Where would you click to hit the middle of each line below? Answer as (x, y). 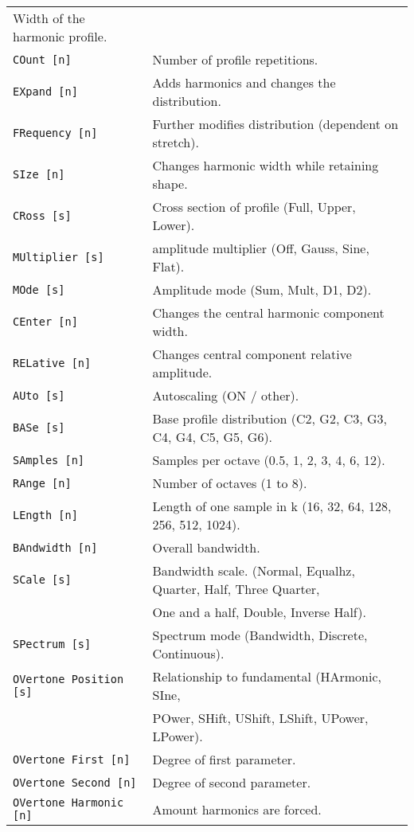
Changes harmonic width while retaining (266, 165)
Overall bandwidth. (206, 547)
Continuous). (188, 653)
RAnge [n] (42, 483)
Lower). (174, 225)
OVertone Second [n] (75, 782)
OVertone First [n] (72, 759)
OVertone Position (68, 679)
